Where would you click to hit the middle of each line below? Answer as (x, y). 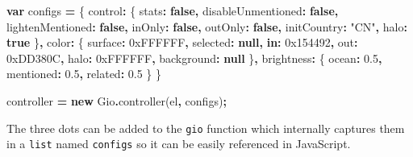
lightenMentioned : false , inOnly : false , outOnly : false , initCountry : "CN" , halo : (207, 26)
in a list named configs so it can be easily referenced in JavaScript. (179, 144)
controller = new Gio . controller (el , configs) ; (117, 100)
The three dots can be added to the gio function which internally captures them (206, 128)
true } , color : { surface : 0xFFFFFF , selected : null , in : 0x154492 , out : (182, 42)
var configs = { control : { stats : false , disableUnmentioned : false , (173, 10)
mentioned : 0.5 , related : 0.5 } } (84, 74)
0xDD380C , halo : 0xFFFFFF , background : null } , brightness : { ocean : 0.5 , (194, 58)
